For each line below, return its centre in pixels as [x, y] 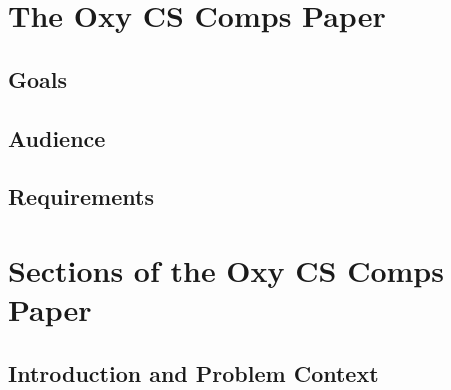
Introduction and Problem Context [193, 372]
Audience [57, 137]
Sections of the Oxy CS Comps [226, 269]
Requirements [81, 196]
